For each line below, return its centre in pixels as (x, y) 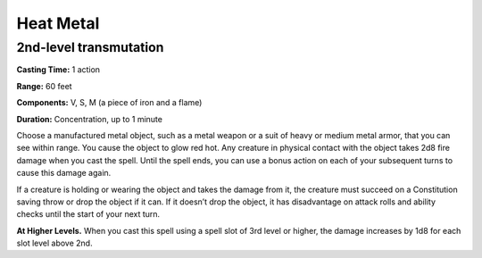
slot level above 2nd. (54, 243)
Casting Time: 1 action (58, 70)
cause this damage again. (64, 173)
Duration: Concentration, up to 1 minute (89, 119)
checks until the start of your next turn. (88, 214)
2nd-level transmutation (90, 47)
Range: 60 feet (44, 86)
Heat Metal (58, 23)
